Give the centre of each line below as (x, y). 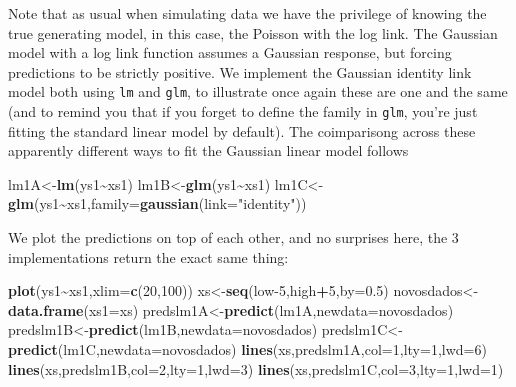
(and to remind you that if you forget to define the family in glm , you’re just (243, 111)
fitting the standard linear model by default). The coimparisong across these (242, 130)
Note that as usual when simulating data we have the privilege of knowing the (247, 13)
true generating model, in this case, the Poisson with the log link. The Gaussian (253, 32)
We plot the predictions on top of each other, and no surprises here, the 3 (233, 237)
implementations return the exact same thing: (148, 256)
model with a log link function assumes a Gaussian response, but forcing (230, 52)
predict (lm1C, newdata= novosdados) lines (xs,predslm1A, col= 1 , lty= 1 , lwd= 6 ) (247, 349)
